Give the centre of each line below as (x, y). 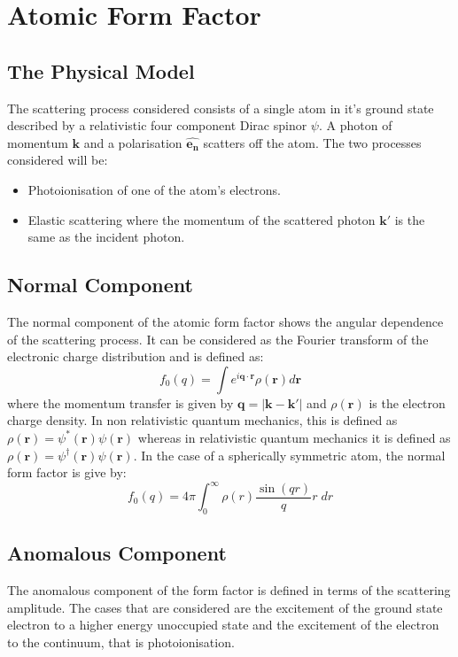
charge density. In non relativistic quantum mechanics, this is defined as (202, 420)
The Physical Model (101, 70)
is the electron (407, 402)
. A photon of (355, 125)
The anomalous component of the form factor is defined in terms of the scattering (229, 590)
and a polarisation (133, 142)
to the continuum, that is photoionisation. (121, 642)
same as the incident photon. (106, 237)
